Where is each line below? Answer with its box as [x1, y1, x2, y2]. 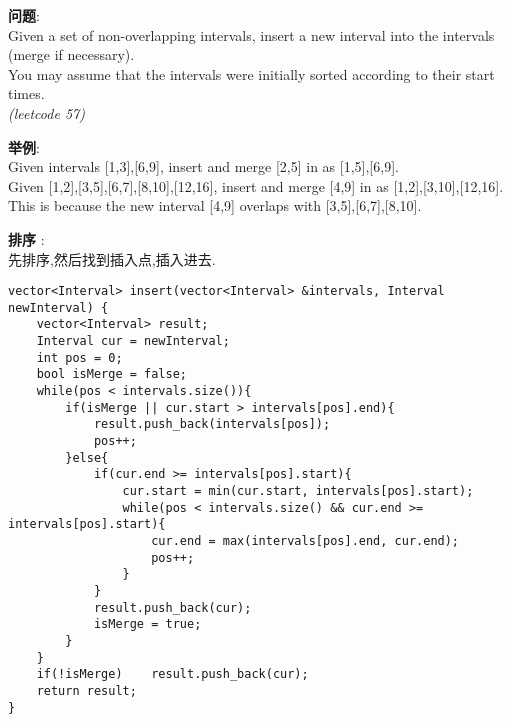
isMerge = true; [93, 617, 202, 632]
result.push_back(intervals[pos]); [93, 417, 331, 432]
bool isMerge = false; [36, 367, 187, 382]
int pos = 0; [36, 350, 123, 365]
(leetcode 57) [8, 102, 85, 123]
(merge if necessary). [8, 44, 135, 65]
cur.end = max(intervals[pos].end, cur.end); [151, 533, 460, 548]
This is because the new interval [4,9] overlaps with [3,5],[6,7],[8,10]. [8, 195, 422, 216]
